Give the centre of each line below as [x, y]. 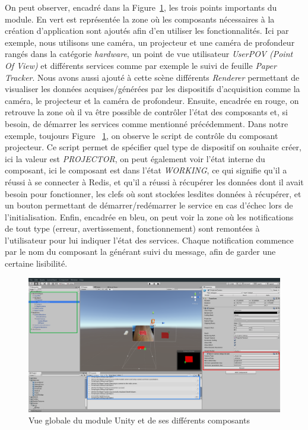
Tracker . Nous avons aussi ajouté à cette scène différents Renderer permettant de [152, 77]
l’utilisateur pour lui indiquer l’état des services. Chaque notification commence [149, 240]
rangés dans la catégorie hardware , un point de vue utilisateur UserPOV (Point [149, 54]
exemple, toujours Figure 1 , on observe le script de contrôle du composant [142, 135]
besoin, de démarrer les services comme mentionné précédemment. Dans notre [147, 123]
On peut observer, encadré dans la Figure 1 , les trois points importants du [141, 7]
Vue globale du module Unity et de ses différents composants [139, 420]
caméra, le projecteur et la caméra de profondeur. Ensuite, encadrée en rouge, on [152, 100]
